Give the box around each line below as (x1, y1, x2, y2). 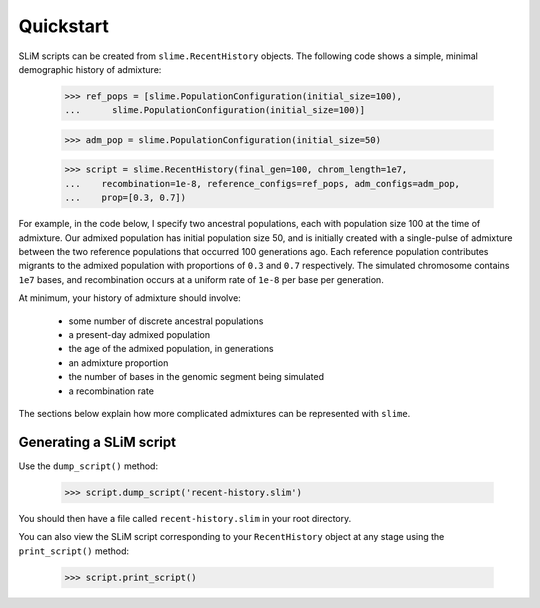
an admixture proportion (68, 356, 169, 369)
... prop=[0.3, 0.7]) (64, 192, 187, 204)
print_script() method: (18, 545, 130, 557)
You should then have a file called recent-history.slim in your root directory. (18, 512, 352, 524)
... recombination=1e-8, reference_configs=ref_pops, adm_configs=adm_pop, (64, 178, 460, 189)
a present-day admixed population (68, 328, 210, 340)
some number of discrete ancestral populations (68, 315, 264, 327)
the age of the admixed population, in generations (68, 343, 274, 355)
